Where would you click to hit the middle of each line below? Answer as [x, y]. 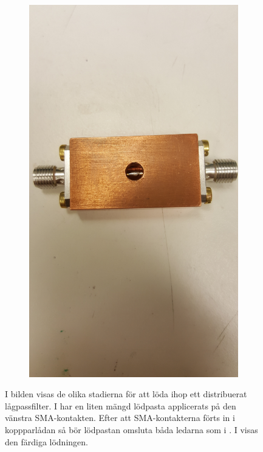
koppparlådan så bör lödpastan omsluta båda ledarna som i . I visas [131, 429]
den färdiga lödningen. [46, 441]
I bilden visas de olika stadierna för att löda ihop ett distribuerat [126, 394]
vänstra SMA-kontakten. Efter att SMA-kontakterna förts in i [120, 418]
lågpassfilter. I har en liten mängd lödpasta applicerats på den [121, 405]
